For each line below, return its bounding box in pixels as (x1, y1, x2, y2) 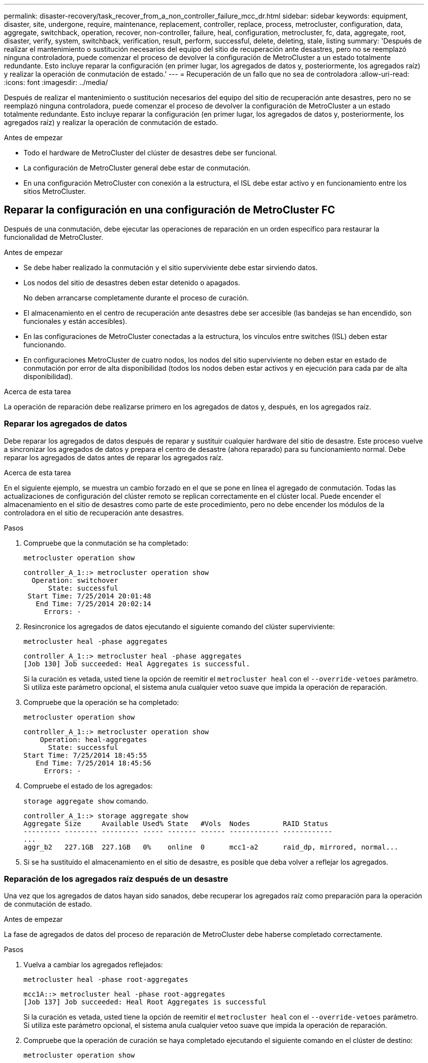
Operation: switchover (31, 576, 118, 584)
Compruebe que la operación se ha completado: (23, 698, 179, 706)
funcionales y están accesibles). (23, 317, 128, 325)
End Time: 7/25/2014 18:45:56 (36, 759, 151, 767)
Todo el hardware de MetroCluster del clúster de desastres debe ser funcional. (23, 149, 277, 157)
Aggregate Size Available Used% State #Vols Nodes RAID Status (23, 819, 328, 828)
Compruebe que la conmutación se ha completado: (23, 538, 189, 547)
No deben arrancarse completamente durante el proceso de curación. (23, 293, 249, 302)
